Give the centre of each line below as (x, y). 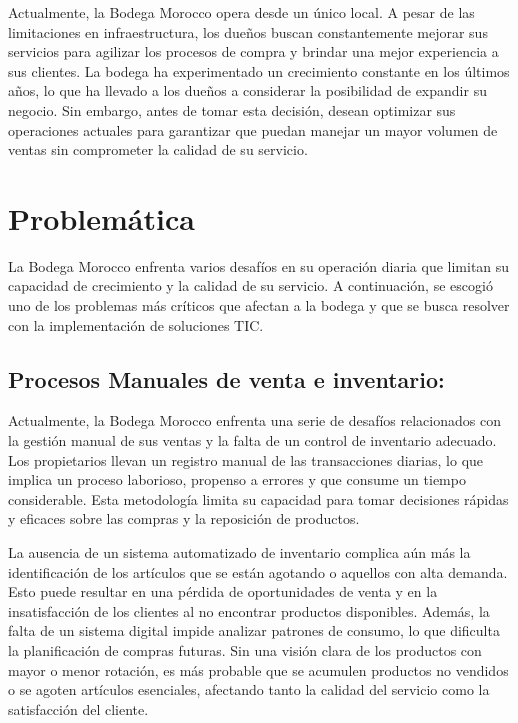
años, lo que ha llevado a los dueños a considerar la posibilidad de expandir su (247, 90)
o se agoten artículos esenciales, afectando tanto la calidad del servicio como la (249, 689)
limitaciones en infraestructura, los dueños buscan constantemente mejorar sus (248, 31)
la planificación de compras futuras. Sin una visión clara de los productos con (245, 649)
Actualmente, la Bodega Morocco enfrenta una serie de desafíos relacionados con (254, 420)
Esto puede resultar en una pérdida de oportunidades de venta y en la (223, 591)
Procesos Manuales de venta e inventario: (226, 378)
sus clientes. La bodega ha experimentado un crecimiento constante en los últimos (259, 70)
